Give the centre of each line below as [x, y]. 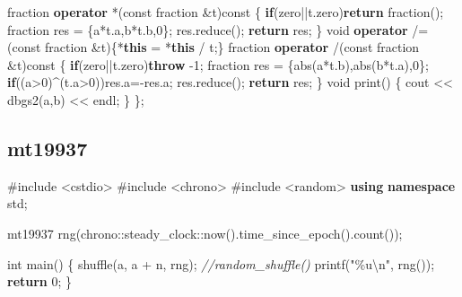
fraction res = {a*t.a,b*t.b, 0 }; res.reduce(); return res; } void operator [208, 29]
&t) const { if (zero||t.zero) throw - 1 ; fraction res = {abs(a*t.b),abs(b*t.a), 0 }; [218, 64]
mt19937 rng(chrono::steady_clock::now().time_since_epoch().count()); [205, 233]
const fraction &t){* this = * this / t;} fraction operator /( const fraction [216, 47]
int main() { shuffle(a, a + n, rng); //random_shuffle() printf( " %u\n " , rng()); [221, 263]
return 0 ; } [40, 281]
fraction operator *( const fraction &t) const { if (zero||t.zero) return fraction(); [226, 12]
